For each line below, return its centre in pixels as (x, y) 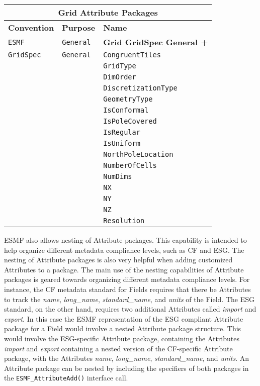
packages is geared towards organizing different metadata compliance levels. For (127, 279)
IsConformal (126, 110)
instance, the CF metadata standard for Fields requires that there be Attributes (127, 289)
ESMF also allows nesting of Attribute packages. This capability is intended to (125, 240)
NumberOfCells (130, 165)
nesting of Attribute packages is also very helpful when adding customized (118, 260)
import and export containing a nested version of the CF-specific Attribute (118, 348)
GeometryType (128, 99)
